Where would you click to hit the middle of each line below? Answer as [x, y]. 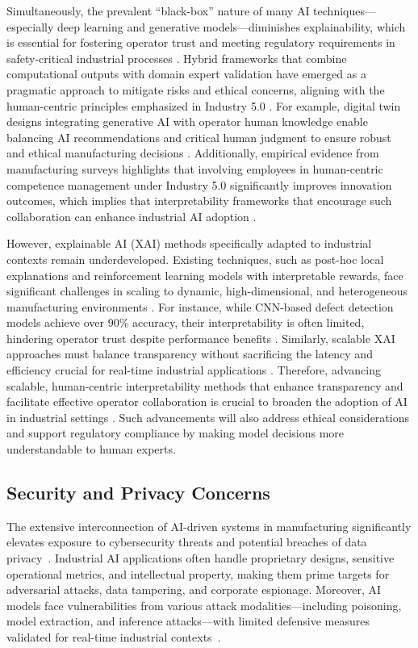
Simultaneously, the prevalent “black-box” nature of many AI [158, 10]
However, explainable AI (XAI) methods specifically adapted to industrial [189, 243]
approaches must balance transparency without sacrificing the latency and [190, 354]
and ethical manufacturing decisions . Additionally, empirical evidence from [193, 153]
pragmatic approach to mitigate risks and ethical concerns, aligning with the [196, 89]
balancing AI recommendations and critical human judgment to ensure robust [199, 137]
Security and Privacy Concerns [138, 493]
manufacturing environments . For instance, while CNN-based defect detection [200, 306]
